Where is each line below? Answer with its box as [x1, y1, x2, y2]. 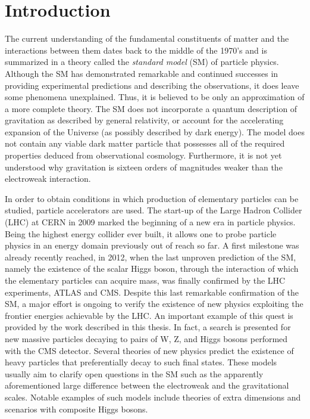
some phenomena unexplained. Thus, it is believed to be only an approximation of [5, 91, 305, 103]
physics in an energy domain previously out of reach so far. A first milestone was [5, 239, 299, 252]
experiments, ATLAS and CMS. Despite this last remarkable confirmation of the [5, 285, 299, 298]
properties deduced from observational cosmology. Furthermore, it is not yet [5, 149, 282, 162]
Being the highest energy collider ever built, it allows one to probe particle [5, 227, 277, 240]
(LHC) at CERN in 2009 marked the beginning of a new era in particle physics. [5, 216, 296, 228]
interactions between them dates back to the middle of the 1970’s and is [5, 44, 267, 56]
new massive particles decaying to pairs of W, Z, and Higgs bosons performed [5, 332, 288, 344]
